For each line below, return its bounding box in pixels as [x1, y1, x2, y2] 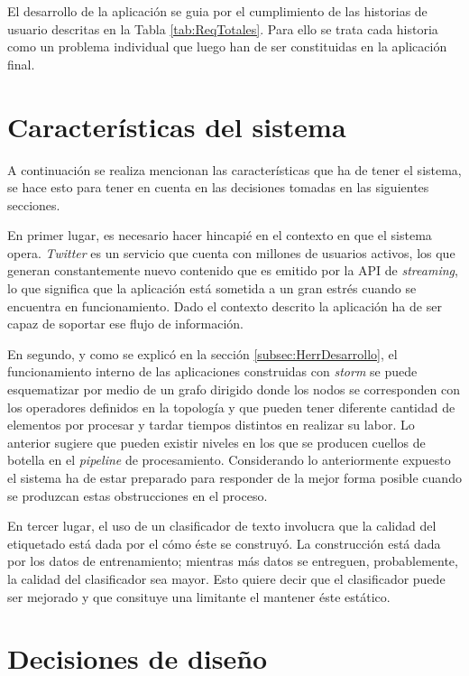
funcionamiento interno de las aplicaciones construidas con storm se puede [7, 362, 418, 381]
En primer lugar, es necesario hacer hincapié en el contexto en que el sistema [7, 226, 432, 245]
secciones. [7, 195, 60, 214]
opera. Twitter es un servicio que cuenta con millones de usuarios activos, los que [7, 243, 455, 262]
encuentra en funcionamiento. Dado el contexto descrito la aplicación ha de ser [7, 296, 442, 315]
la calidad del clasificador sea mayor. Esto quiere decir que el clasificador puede [7, 569, 446, 588]
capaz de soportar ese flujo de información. [7, 314, 244, 333]
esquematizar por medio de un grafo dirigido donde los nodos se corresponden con [7, 380, 460, 399]
